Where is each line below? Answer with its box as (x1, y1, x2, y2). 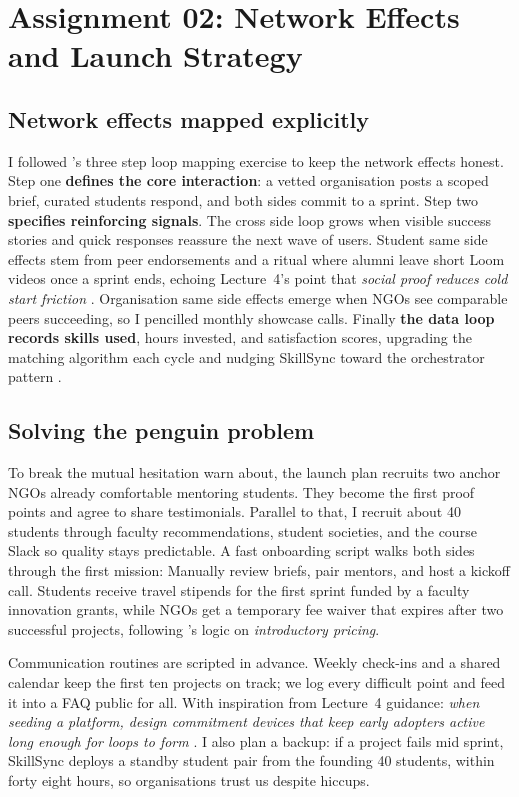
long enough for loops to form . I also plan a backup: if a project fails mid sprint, (8, 730, 504, 751)
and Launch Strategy (8, 35, 303, 76)
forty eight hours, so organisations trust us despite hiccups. (8, 770, 370, 790)
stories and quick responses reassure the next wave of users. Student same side (8, 229, 488, 250)
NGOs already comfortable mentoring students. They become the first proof (8, 481, 475, 502)
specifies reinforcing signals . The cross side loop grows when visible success (8, 209, 491, 230)
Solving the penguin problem (8, 415, 315, 446)
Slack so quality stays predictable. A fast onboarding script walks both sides (8, 540, 475, 561)
